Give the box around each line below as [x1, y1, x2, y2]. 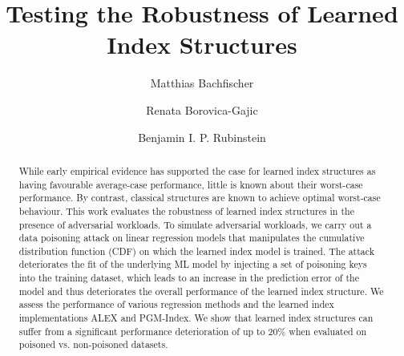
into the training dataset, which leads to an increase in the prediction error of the [18, 271, 359, 285]
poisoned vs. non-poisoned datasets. [18, 338, 168, 351]
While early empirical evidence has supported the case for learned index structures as [18, 164, 376, 177]
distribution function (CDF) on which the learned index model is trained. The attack [18, 244, 374, 257]
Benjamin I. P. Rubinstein [138, 128, 266, 145]
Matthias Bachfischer [150, 75, 254, 91]
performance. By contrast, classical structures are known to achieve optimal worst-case [18, 191, 381, 204]
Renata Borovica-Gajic [146, 101, 258, 118]
